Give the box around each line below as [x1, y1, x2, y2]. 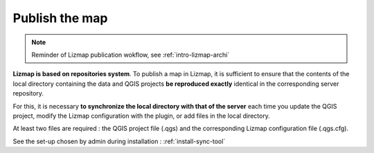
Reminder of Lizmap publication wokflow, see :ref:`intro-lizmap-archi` [31, 51, 230, 59]
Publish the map [12, 10, 108, 26]
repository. [12, 89, 44, 98]
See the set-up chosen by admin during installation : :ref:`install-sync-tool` [12, 137, 226, 145]
